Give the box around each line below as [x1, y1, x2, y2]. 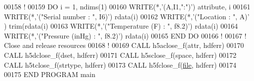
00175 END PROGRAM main [4, 69, 96, 80]
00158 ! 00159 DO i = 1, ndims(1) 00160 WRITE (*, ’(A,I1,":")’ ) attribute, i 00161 [4, 1, 251, 11]
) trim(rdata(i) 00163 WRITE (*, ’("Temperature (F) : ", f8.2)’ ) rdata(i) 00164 [4, 21, 238, 31]
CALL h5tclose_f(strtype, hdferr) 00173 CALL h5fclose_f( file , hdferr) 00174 [4, 59, 237, 70]
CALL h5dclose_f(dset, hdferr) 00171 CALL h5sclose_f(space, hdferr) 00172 [4, 49, 237, 60]
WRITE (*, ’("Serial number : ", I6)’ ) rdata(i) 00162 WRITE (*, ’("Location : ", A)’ [4, 11, 250, 21]
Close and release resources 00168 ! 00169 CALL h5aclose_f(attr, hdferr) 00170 [4, 40, 244, 50]
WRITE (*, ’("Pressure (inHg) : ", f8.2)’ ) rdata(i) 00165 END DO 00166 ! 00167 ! [4, 30, 247, 40]
